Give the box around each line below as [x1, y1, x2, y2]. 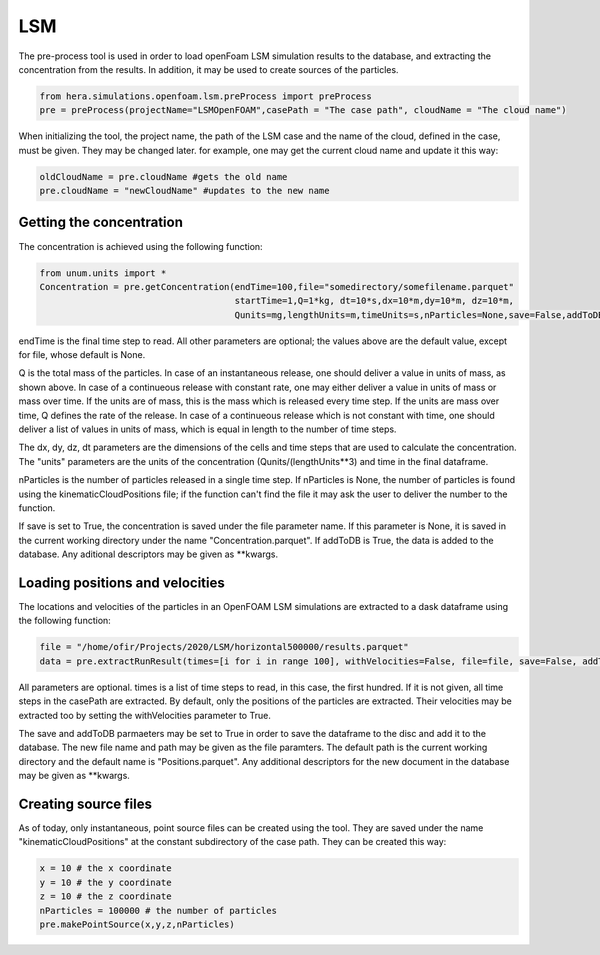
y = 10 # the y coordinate [39, 876, 172, 888]
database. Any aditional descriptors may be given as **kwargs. [18, 548, 279, 560]
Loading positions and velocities [18, 574, 225, 591]
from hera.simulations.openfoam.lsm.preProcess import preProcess [39, 90, 372, 102]
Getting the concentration [18, 214, 184, 231]
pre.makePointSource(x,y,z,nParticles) [39, 919, 235, 930]
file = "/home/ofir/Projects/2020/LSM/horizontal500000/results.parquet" [39, 641, 409, 653]
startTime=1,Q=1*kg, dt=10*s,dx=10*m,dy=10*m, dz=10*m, [234, 295, 515, 307]
